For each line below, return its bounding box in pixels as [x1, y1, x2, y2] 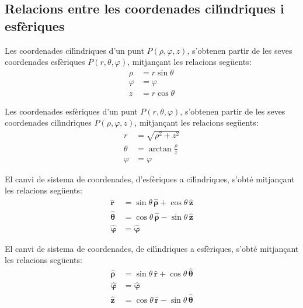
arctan [148, 144, 172, 153]
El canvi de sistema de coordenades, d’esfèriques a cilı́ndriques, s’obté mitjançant [5, 172, 295, 185]
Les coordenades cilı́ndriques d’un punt [5, 44, 144, 56]
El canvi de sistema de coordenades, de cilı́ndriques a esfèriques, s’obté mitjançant [5, 242, 299, 254]
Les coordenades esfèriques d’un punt [5, 105, 138, 117]
